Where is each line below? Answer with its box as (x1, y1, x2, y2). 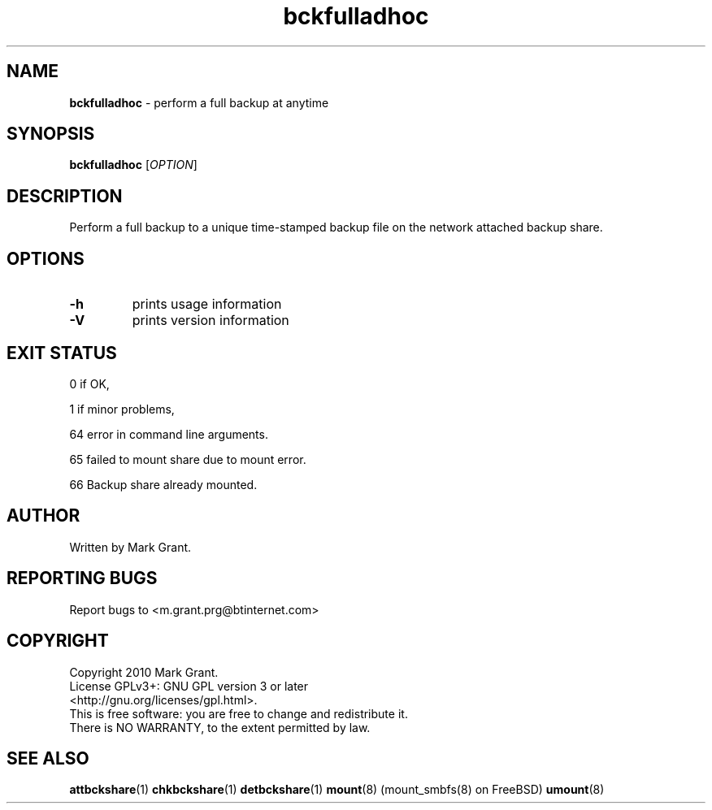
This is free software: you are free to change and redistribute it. (69, 706, 408, 721)
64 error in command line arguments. (69, 427, 268, 441)
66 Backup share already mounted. (69, 477, 258, 492)
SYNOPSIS (7, 123, 95, 145)
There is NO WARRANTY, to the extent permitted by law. (69, 720, 371, 734)
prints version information (132, 312, 289, 329)
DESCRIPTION (7, 185, 123, 206)
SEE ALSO (7, 747, 89, 769)
